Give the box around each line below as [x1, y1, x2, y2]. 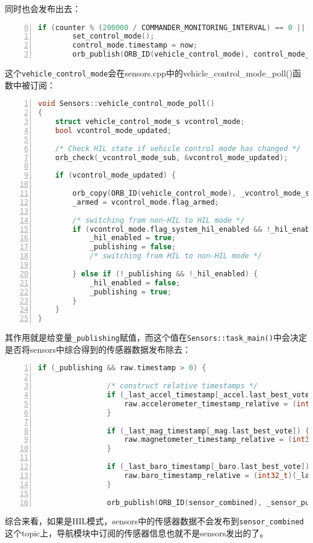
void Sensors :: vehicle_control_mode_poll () [38, 99, 215, 108]
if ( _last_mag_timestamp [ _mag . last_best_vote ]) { [107, 426, 310, 435]
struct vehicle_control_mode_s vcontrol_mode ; [55, 117, 245, 126]
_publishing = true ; [89, 287, 172, 296]
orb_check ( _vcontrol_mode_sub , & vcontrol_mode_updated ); [55, 153, 288, 162]
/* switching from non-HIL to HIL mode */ [72, 216, 245, 225]
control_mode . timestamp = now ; [72, 41, 197, 50]
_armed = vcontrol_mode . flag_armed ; [72, 197, 219, 206]
